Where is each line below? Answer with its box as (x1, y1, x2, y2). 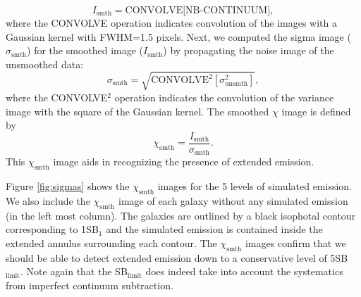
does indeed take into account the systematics (145, 264, 343, 279)
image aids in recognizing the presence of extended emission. (53, 154, 314, 169)
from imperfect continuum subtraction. (6, 277, 173, 292)
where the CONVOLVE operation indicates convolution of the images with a (6, 15, 338, 30)
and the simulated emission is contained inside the (106, 222, 323, 236)
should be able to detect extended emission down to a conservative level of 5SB (6, 250, 348, 265)
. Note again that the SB (20, 264, 128, 279)
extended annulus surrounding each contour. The (6, 235, 217, 250)
